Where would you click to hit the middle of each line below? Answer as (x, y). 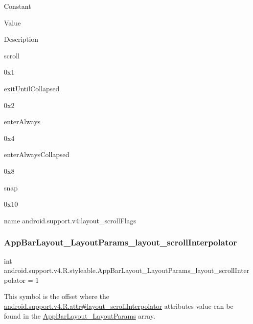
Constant (18, 6)
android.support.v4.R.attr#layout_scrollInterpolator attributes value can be (119, 306)
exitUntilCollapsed (32, 88)
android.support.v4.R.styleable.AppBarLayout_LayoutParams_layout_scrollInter (127, 270)
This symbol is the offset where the (57, 296)
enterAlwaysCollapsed (37, 154)
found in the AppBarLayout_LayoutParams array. (80, 315)
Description (21, 39)
